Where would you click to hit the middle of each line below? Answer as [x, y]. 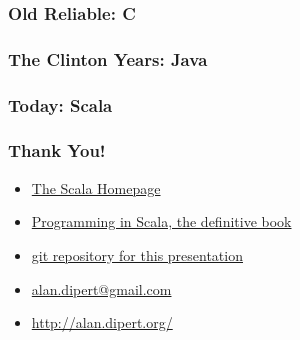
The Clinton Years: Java [108, 58]
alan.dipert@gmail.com [101, 288]
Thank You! [57, 150]
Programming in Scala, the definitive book [161, 221]
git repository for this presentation [137, 254]
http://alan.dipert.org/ [102, 322]
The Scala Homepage [96, 187]
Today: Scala [60, 104]
